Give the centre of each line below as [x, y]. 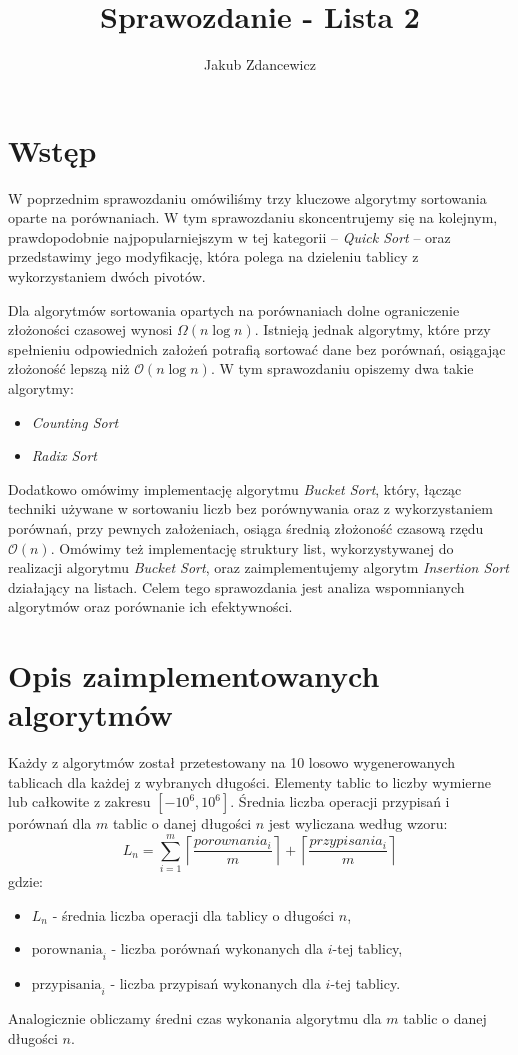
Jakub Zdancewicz [260, 64]
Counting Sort [75, 421]
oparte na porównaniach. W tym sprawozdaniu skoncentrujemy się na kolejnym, [253, 217]
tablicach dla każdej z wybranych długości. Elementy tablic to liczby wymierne [249, 781]
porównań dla [50, 823]
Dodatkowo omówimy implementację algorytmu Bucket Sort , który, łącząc [235, 488]
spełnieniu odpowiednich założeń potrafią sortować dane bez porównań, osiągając [257, 348]
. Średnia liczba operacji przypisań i [340, 801]
